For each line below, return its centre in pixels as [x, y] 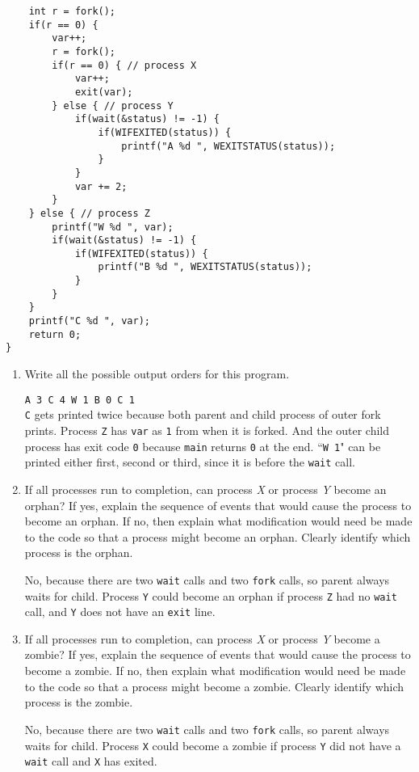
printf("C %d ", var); [89, 321]
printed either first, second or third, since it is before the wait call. [190, 462]
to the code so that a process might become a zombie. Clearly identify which [214, 686]
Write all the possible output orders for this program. [157, 374]
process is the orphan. [79, 553]
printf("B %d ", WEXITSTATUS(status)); [205, 267]
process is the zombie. [79, 702]
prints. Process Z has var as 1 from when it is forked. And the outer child [207, 430]
